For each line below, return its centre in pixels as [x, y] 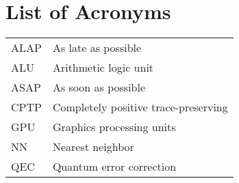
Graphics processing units [114, 127]
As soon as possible [99, 87]
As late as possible [97, 48]
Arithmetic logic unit [103, 68]
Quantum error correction [114, 167]
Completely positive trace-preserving [140, 107]
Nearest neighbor [93, 147]
